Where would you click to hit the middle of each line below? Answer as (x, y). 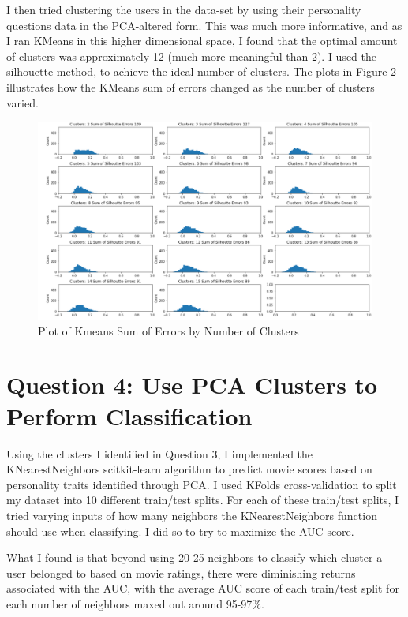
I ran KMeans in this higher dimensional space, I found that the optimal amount (202, 41)
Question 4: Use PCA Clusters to (192, 385)
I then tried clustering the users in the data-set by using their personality (184, 9)
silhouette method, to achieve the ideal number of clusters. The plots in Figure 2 (202, 71)
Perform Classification (129, 415)
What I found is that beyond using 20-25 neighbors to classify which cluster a (195, 557)
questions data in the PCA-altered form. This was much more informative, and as (204, 25)
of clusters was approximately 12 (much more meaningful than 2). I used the (192, 56)
